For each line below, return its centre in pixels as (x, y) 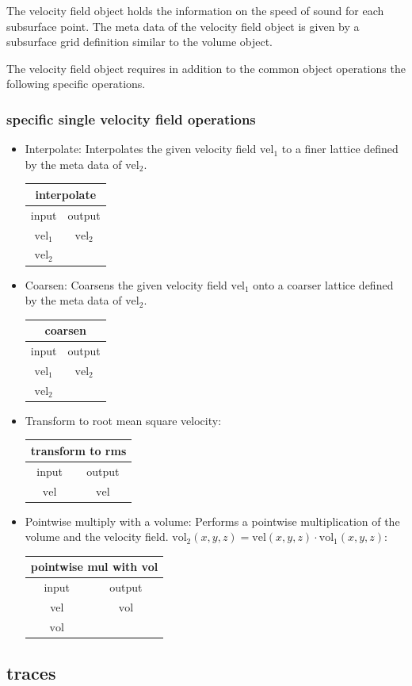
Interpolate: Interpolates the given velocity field (141, 149)
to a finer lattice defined (340, 149)
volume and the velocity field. (97, 537)
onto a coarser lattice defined (323, 284)
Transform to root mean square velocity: (123, 420)
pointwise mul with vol (94, 567)
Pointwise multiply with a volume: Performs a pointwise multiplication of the (212, 521)
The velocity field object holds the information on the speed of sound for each (195, 10)
